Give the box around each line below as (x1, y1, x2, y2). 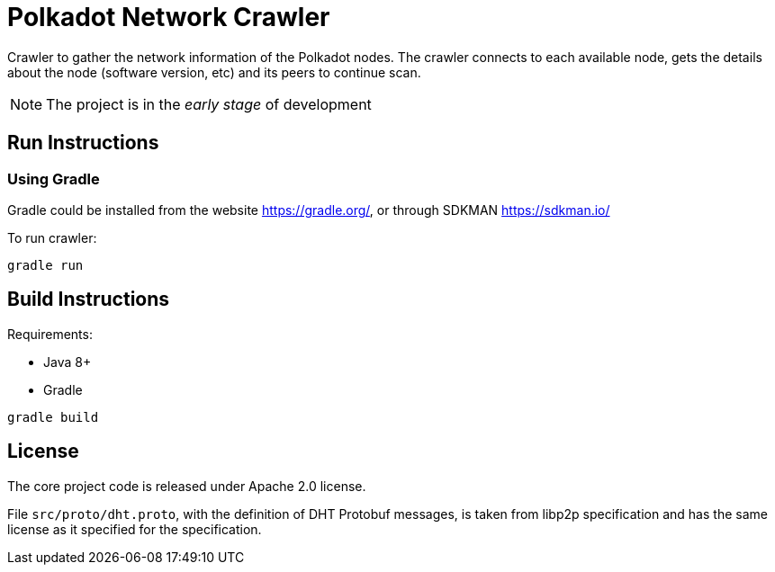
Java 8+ (43, 353, 92, 370)
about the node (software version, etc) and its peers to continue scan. (7, 64, 421, 80)
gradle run (7, 257, 84, 273)
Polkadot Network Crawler (7, 2, 330, 32)
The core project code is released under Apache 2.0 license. (7, 478, 366, 494)
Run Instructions (7, 131, 159, 155)
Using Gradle (7, 169, 100, 188)
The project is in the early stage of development (46, 94, 372, 113)
